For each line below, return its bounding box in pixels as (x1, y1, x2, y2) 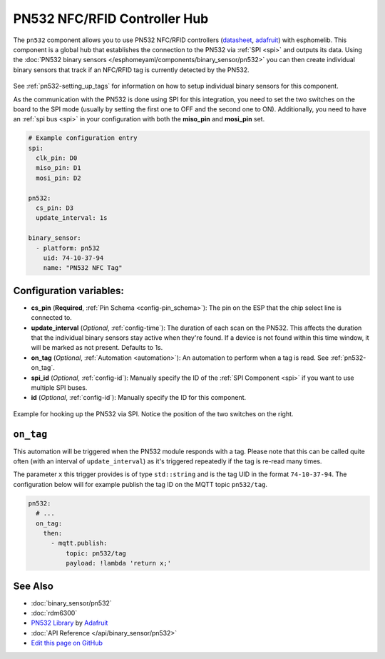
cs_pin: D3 (36, 204, 74, 212)
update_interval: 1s (36, 214, 108, 222)
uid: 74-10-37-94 (43, 253, 104, 262)
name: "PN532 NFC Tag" (43, 264, 123, 272)
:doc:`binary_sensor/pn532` (31, 598, 112, 607)
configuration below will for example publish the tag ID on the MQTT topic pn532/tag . (13, 480, 267, 488)
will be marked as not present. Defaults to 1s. (31, 343, 163, 352)
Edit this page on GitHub (31, 639, 103, 648)
